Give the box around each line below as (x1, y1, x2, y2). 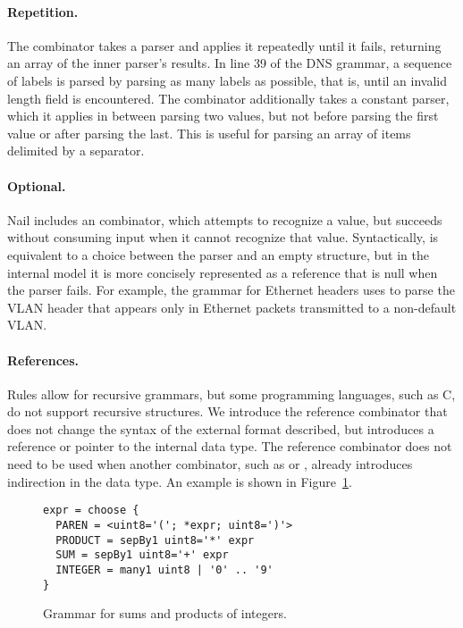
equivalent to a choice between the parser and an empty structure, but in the (7, 245, 430, 264)
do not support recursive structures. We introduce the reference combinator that (7, 402, 448, 421)
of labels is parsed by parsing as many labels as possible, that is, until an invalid (7, 71, 448, 89)
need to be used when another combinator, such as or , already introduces (7, 455, 413, 473)
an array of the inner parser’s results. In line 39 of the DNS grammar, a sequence (7, 54, 452, 72)
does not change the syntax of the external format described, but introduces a (7, 419, 434, 438)
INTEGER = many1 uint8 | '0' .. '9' (55, 563, 274, 576)
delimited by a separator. (7, 141, 145, 160)
